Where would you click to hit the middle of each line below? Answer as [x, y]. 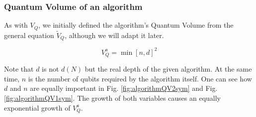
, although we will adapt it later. [114, 35]
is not [50, 69]
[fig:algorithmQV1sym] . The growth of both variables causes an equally [113, 98]
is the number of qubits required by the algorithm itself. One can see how [140, 78]
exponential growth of [37, 107]
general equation [29, 35]
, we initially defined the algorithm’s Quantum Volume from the [136, 25]
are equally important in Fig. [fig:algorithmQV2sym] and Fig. [124, 88]
